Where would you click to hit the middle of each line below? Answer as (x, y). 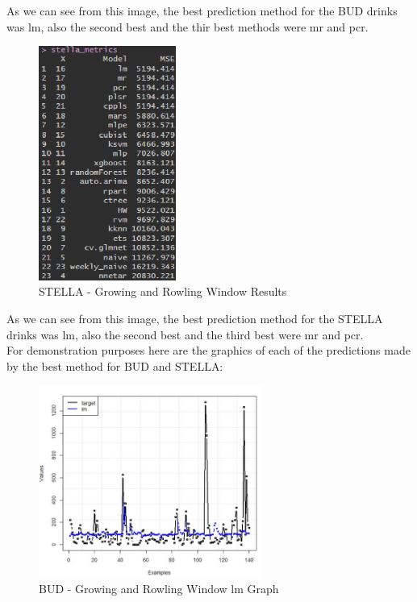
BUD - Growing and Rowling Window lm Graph (159, 589)
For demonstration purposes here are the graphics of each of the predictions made (208, 350)
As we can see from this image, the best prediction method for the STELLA (195, 318)
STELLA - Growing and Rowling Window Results (163, 291)
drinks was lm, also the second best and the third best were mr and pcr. (185, 334)
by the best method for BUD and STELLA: (115, 365)
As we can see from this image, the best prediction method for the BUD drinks (202, 10)
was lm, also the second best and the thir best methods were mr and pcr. (188, 26)
